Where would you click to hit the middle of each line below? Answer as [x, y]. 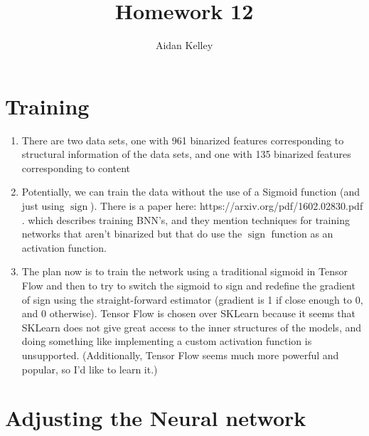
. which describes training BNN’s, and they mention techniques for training [186, 219]
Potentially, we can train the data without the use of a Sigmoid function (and [191, 192]
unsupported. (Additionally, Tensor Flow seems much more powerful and [180, 355]
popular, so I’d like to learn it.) [90, 369]
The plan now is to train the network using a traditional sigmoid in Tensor [185, 271]
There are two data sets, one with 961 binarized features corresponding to [183, 140]
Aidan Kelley [184, 45]
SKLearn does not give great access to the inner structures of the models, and [191, 327]
